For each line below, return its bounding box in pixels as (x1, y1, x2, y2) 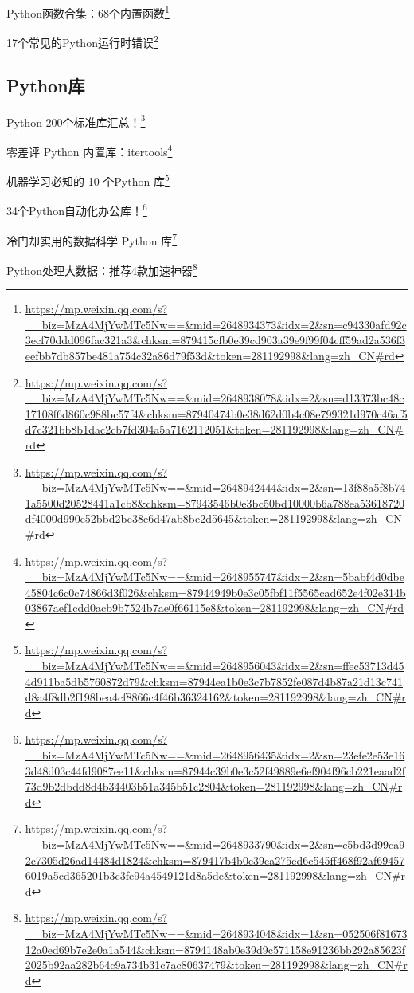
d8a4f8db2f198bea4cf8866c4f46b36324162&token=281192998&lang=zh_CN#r (25, 689, 406, 705)
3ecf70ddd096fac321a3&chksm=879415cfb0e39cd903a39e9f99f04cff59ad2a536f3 (25, 332, 406, 348)
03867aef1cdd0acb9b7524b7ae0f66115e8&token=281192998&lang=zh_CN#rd (25, 599, 404, 616)
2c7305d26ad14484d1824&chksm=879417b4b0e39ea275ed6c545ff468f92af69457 (25, 851, 405, 868)
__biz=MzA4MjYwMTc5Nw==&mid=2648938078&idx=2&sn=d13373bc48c (25, 390, 404, 406)
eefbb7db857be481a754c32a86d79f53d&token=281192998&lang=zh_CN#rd (25, 347, 395, 363)
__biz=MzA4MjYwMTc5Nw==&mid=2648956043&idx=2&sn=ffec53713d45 (25, 657, 404, 674)
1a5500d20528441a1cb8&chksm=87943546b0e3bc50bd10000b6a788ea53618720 (25, 494, 404, 511)
